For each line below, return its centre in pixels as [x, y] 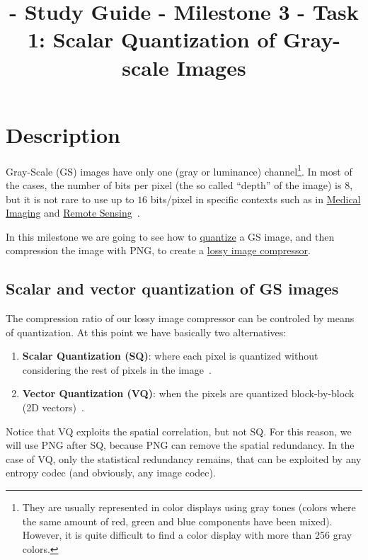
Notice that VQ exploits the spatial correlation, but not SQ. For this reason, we [179, 431]
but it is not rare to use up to [70, 199]
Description [63, 134]
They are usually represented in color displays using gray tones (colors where [189, 507]
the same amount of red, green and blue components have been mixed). [177, 521]
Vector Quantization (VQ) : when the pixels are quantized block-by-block [188, 393]
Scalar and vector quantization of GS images [172, 288]
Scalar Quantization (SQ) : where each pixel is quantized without [170, 356]
